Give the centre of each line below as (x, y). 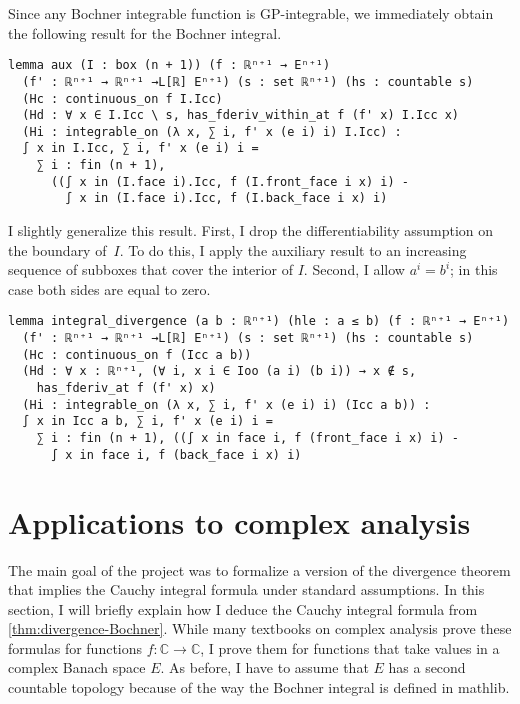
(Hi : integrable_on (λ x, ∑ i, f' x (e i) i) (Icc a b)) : (226, 404)
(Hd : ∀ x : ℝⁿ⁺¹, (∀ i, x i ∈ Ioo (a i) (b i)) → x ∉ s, (219, 371)
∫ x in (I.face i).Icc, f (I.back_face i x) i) (226, 198)
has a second (427, 667)
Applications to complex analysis (239, 521)
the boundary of (57, 249)
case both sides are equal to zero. (109, 288)
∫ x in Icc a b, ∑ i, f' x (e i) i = (147, 421)
